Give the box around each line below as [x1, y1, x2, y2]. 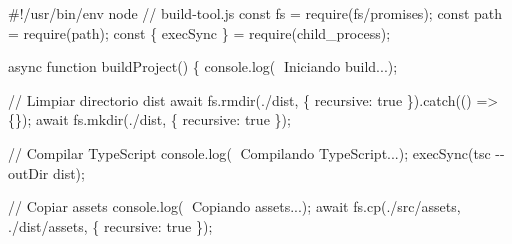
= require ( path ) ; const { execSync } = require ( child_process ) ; [8, 22, 391, 43]
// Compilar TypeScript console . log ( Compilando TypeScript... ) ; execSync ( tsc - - [8, 142, 505, 163]
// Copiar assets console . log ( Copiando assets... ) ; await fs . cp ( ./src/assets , [8, 196, 461, 217]
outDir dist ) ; [8, 162, 85, 183]
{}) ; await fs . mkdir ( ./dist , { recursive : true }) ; [8, 109, 291, 130]
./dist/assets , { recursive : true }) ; [8, 215, 213, 236]
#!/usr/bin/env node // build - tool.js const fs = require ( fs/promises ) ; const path [8, 3, 503, 23]
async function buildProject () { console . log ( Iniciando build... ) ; [8, 56, 398, 77]
